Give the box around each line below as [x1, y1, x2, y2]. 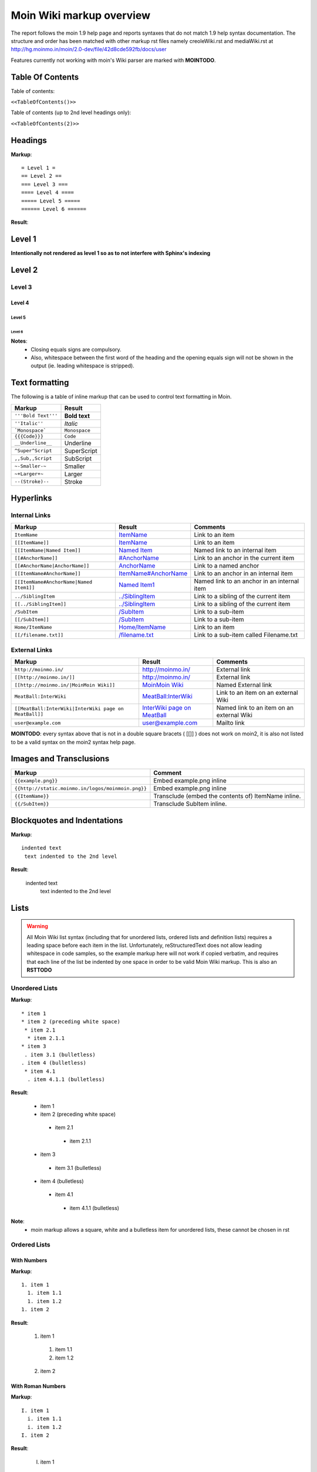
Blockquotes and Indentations [11, 815, 123, 825]
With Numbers [11, 1257, 48, 1264]
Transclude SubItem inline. [153, 800, 227, 808]
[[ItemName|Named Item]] [14, 547, 81, 553]
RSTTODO [26, 966, 52, 974]
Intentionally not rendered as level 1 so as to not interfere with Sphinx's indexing [11, 250, 211, 257]
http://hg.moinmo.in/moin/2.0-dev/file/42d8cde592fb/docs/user [11, 46, 167, 53]
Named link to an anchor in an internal [194, 577, 299, 585]
